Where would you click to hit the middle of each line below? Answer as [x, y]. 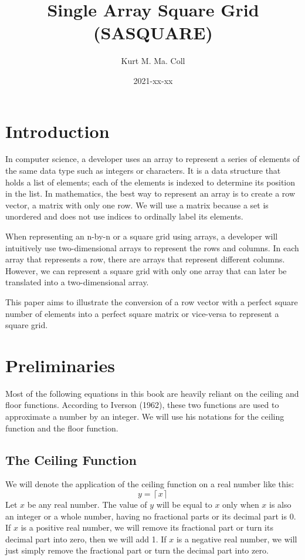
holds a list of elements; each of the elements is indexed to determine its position [150, 182]
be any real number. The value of [87, 505]
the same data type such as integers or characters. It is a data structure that [143, 171]
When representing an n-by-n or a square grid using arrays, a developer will [142, 236]
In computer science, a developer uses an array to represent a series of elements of [152, 159]
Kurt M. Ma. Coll [153, 61]
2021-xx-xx [153, 80]
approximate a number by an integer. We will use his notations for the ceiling [145, 416]
